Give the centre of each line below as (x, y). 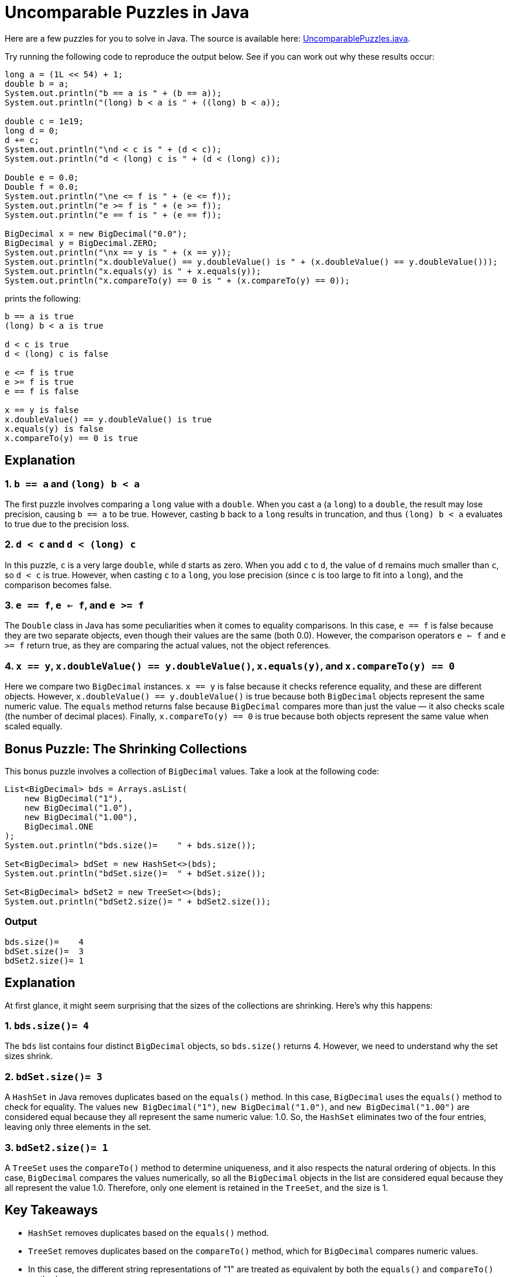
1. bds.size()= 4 (47, 1026)
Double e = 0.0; (42, 177)
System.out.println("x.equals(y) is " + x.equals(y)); (133, 271)
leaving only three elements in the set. (78, 1127)
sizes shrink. (29, 1056)
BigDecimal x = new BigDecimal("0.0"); (96, 233)
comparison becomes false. (58, 585)
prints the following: (43, 298)
